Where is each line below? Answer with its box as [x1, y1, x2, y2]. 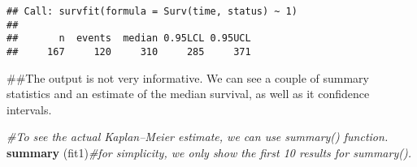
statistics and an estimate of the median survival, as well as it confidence [7, 85, 370, 102]
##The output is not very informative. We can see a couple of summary [7, 69, 369, 86]
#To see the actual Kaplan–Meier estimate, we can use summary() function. [7, 128, 389, 145]
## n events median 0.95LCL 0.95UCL [7, 32, 251, 45]
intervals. [7, 101, 52, 118]
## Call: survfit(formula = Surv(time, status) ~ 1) [7, 6, 298, 17]
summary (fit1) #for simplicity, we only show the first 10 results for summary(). [7, 144, 411, 161]
